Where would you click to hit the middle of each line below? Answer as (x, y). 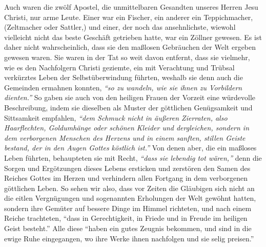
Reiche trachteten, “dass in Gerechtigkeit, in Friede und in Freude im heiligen (126, 218)
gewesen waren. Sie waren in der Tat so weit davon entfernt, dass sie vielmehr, (127, 57)
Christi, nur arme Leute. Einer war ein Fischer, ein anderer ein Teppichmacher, (129, 17)
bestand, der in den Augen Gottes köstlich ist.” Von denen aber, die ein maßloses (130, 148)
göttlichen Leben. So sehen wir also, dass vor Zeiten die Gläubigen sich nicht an (129, 188)
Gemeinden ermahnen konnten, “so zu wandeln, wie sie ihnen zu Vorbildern (123, 87)
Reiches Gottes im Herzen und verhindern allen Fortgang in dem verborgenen (126, 178)
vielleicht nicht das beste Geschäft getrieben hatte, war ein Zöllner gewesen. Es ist (133, 37)
